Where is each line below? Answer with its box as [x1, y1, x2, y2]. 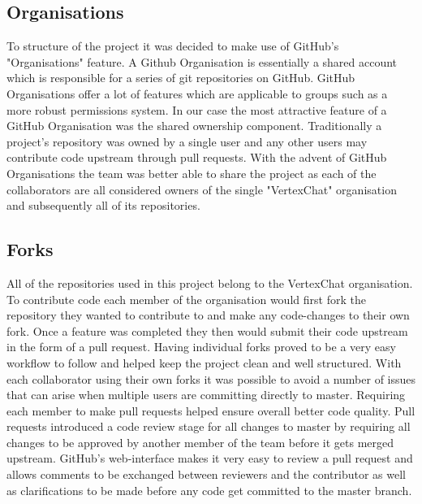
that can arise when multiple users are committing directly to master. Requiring [6, 386, 406, 403]
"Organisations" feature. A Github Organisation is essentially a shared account [6, 53, 398, 70]
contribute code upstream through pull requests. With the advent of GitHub [6, 149, 387, 166]
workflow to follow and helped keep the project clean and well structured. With [6, 354, 402, 371]
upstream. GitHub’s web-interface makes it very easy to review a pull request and [6, 450, 413, 467]
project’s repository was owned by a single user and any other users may [6, 133, 368, 150]
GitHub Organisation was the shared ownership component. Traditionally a [6, 117, 382, 134]
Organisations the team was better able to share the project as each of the [6, 164, 377, 181]
